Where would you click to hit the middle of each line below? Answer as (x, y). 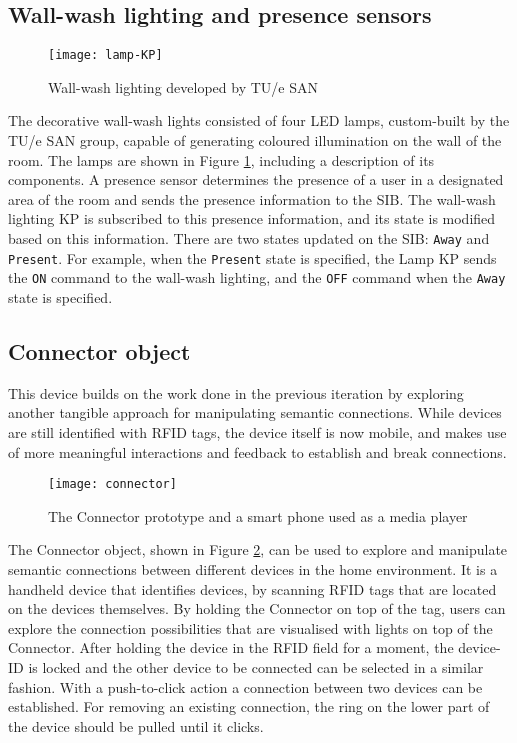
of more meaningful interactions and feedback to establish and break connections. (257, 451)
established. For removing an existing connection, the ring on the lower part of (249, 706)
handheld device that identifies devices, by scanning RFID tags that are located (252, 588)
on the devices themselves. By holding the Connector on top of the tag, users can (257, 608)
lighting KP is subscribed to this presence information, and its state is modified (252, 218)
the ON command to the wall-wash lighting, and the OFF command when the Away (257, 277)
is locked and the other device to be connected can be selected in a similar (256, 666)
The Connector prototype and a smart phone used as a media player (258, 515)
